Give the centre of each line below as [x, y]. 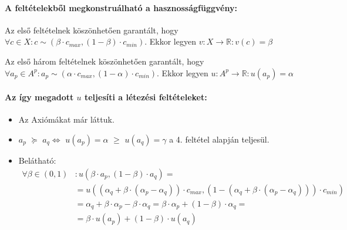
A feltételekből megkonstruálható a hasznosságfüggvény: [121, 7]
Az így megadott [39, 97]
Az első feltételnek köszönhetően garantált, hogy [92, 30]
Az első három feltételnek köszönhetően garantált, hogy [105, 61]
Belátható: [37, 160]
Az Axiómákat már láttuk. [66, 119]
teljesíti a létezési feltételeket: [146, 97]
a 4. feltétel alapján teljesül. [219, 139]
